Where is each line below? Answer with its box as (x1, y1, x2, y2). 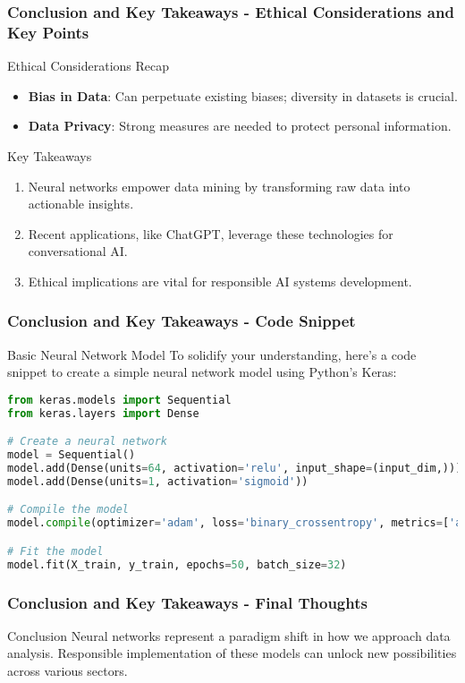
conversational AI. (28, 242, 128, 260)
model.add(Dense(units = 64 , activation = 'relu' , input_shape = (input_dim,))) (7, 462, 462, 475)
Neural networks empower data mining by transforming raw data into (28, 176, 410, 195)
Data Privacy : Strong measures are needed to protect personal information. (28, 116, 452, 135)
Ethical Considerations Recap (7, 56, 170, 75)
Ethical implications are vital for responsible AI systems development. (28, 271, 412, 290)
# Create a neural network (7, 435, 167, 448)
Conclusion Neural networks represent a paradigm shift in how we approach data (7, 626, 451, 645)
